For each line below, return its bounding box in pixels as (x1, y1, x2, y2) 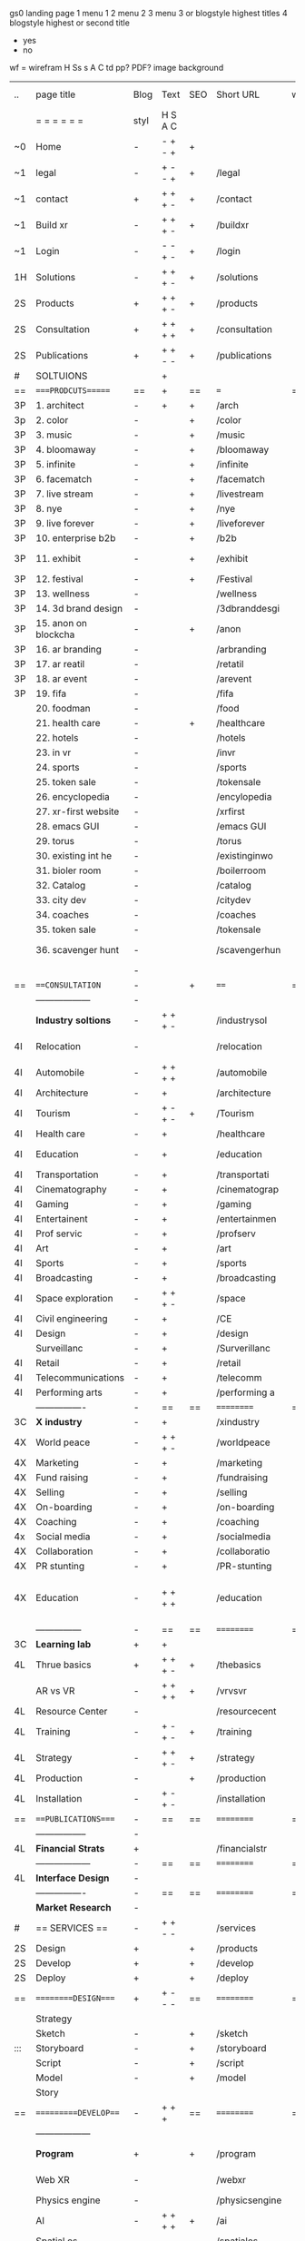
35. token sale (35, 923, 97, 936)
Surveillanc (35, 1342, 84, 1354)
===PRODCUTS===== (35, 386, 111, 396)
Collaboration (35, 1545, 93, 1558)
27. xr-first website (35, 805, 120, 818)
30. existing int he (35, 850, 112, 861)
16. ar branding (35, 644, 103, 655)
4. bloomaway (35, 444, 96, 456)
